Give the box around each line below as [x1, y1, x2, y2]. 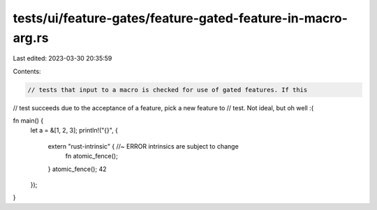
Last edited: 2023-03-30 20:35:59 [13, 54, 112, 63]
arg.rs [13, 30, 49, 45]
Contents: [13, 67, 41, 75]
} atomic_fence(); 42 [47, 165, 107, 173]
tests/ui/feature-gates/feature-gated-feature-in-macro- [13, 10, 348, 26]
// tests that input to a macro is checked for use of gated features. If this [27, 86, 308, 93]
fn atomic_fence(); [65, 152, 118, 160]
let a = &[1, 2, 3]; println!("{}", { [30, 126, 119, 135]
